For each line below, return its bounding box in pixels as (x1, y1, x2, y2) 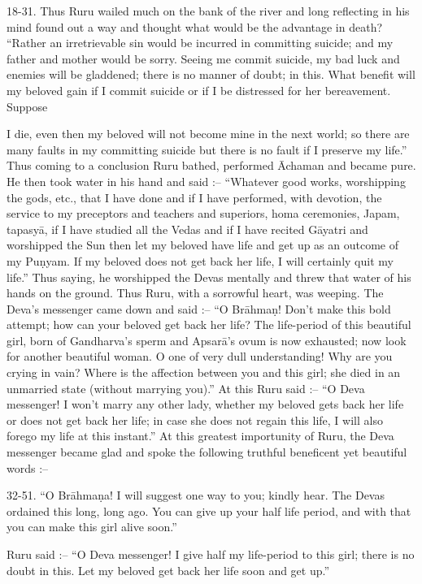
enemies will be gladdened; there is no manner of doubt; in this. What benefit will (7, 66, 415, 83)
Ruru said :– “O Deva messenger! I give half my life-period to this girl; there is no (7, 546, 415, 562)
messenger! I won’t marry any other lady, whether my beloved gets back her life (7, 396, 404, 413)
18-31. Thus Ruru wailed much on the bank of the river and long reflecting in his (7, 2, 410, 19)
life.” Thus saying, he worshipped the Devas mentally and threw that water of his (7, 268, 411, 285)
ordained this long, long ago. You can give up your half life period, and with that (7, 502, 411, 519)
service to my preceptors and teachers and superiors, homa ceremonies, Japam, (7, 205, 400, 222)
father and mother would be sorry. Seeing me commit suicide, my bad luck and (7, 50, 400, 67)
